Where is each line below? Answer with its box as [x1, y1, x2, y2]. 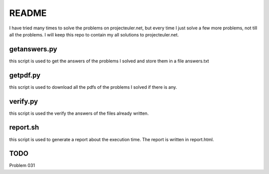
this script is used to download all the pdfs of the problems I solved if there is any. [9, 84, 177, 90]
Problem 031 [9, 163, 35, 169]
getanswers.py [9, 45, 57, 53]
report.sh [9, 123, 39, 132]
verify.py [9, 97, 38, 106]
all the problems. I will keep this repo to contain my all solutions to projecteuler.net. [9, 31, 179, 37]
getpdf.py [9, 71, 41, 79]
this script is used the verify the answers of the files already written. [9, 110, 149, 116]
